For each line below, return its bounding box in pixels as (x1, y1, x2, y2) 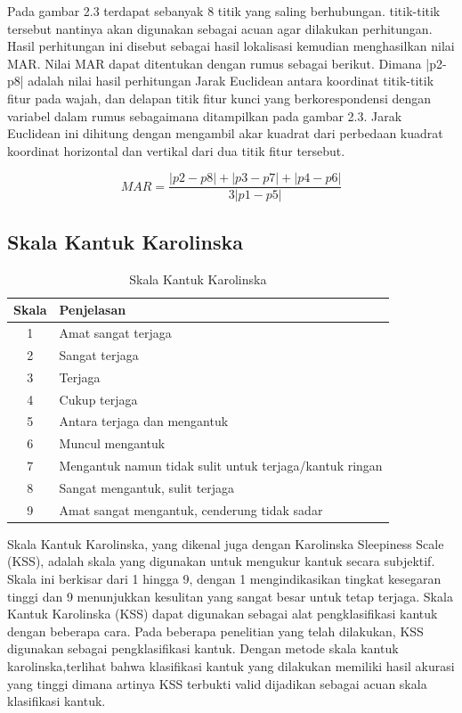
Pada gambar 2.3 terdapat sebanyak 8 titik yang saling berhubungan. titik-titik (7, 2, 441, 20)
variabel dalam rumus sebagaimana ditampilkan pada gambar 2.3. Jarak (7, 106, 402, 125)
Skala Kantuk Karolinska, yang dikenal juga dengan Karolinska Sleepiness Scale (7, 534, 444, 553)
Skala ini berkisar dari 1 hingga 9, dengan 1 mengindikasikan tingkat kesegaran (7, 570, 442, 588)
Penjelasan (59, 300, 126, 319)
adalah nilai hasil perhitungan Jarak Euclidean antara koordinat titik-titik (28, 71, 434, 90)
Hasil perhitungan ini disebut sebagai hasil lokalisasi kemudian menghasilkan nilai (7, 37, 455, 55)
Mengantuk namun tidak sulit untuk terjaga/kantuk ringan (59, 456, 383, 475)
